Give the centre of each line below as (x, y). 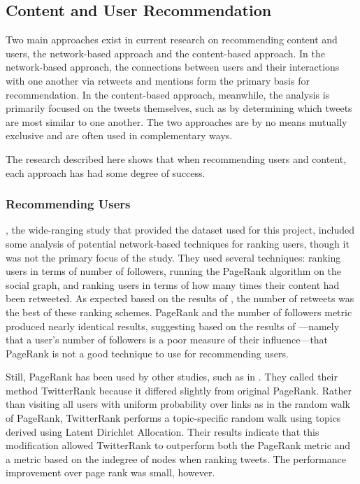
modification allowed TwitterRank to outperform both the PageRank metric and (178, 445)
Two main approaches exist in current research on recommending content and (172, 40)
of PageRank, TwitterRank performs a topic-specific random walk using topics (173, 418)
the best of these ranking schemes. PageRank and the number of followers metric (179, 312)
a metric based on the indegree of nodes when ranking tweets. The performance (176, 458)
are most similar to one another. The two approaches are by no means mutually (177, 121)
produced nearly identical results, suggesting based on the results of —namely (173, 326)
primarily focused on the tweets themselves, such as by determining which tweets (179, 108)
